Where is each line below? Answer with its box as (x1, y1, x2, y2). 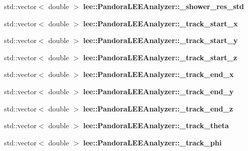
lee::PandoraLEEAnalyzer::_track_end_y (83, 86, 234, 96)
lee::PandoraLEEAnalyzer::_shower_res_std (83, 1, 244, 11)
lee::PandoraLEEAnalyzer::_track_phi (83, 137, 222, 147)
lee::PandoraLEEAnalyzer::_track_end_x (83, 69, 234, 80)
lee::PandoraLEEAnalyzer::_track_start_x (83, 18, 238, 28)
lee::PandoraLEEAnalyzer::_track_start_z (83, 52, 237, 62)
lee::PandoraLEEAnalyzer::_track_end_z (83, 103, 233, 114)
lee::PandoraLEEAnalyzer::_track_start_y (83, 35, 238, 46)
